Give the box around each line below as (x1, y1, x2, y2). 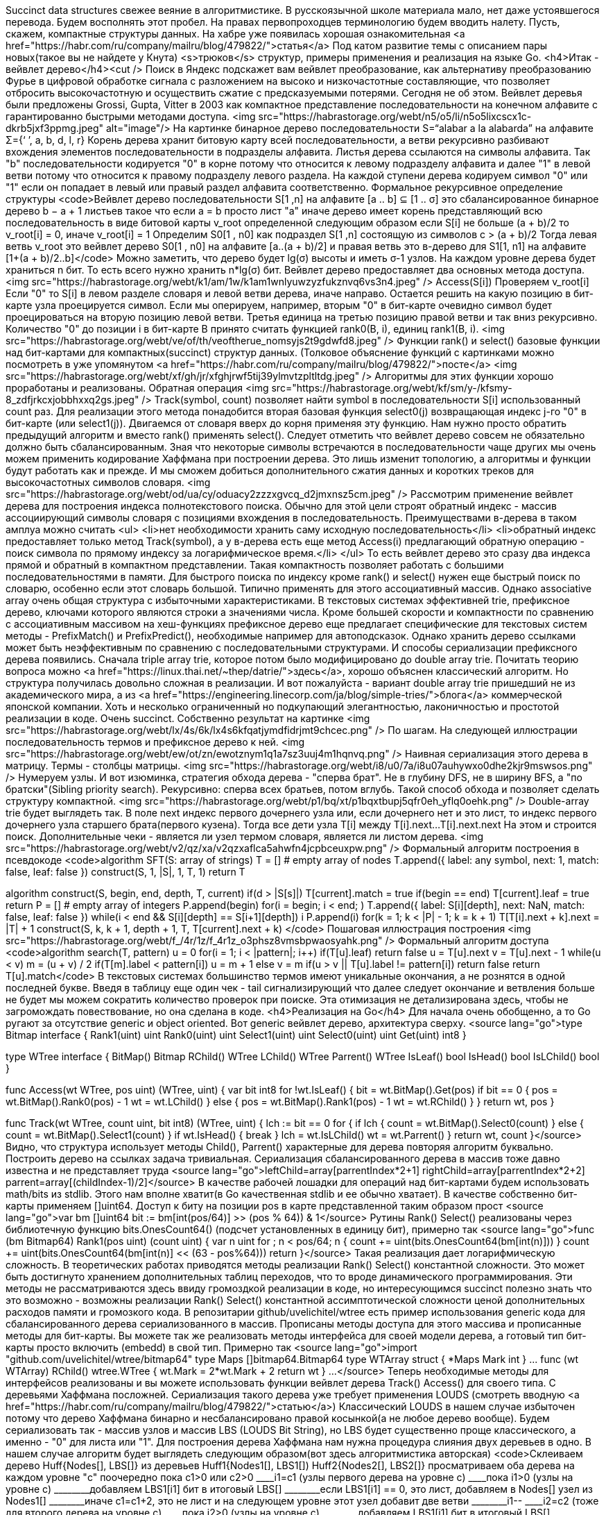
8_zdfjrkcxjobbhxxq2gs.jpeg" (6, 394, 139, 405)
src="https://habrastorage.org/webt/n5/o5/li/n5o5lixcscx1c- (258, 110, 532, 122)
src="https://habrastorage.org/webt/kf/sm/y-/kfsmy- (271, 382, 512, 394)
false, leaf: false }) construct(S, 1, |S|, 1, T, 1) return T (6, 866, 245, 878)
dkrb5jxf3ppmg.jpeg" (6, 122, 104, 134)
